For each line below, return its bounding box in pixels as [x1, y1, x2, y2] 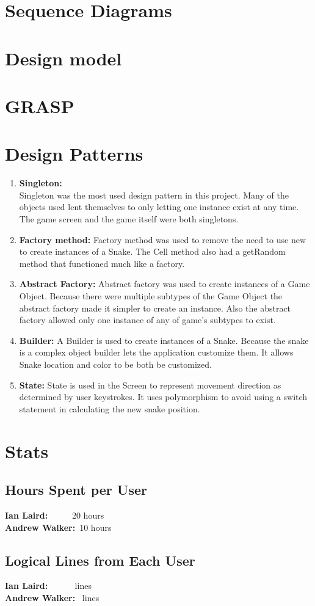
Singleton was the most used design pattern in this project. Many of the [19, 188, 289, 201]
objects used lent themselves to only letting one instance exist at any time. [19, 200, 299, 213]
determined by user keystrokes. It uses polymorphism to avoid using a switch [19, 390, 308, 403]
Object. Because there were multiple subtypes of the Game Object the [19, 290, 283, 302]
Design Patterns [5, 141, 143, 166]
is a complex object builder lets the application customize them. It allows [19, 346, 294, 359]
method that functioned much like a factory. [19, 257, 185, 269]
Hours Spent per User [5, 480, 147, 499]
